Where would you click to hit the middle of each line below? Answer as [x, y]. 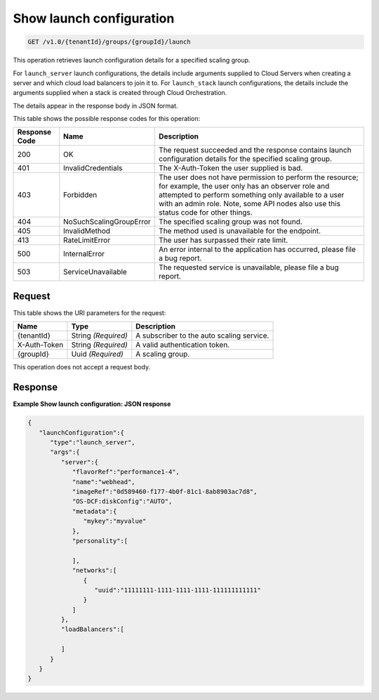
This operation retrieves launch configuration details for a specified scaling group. [132, 61]
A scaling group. [163, 354]
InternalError [84, 254]
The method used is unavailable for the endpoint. [240, 231]
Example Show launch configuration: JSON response [92, 404]
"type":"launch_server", [93, 443]
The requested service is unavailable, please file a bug [249, 267]
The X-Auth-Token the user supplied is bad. [231, 168]
